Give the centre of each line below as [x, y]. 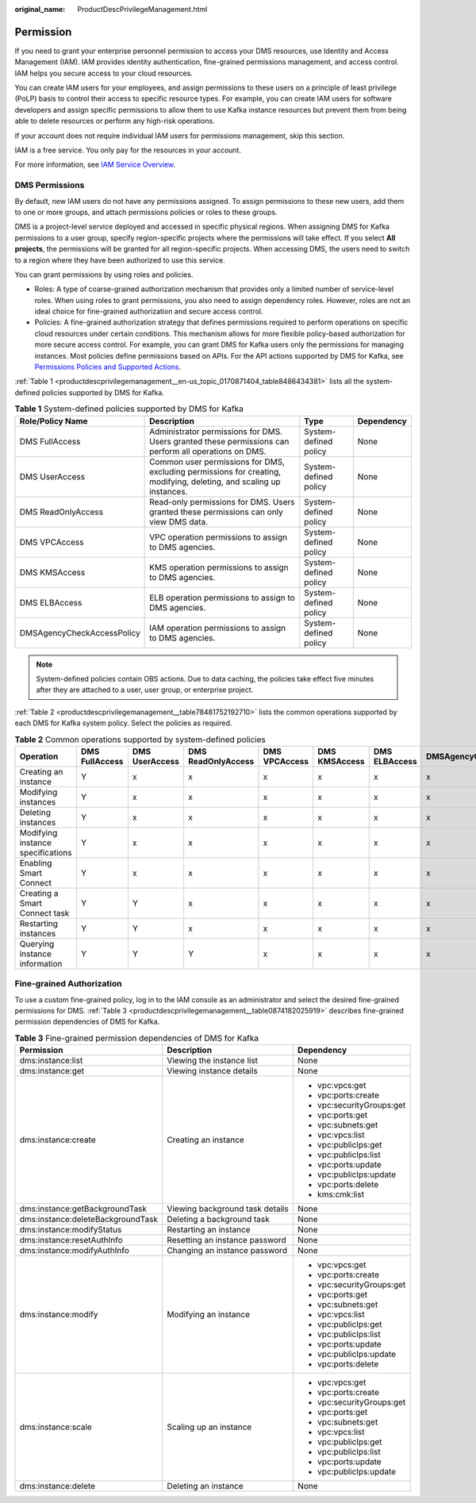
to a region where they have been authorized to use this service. [120, 260]
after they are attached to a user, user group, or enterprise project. [145, 690]
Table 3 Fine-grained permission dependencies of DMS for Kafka [137, 1038]
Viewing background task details [228, 1209]
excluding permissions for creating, [215, 471]
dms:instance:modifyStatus [71, 1230]
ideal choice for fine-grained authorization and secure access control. [149, 311]
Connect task [44, 913]
